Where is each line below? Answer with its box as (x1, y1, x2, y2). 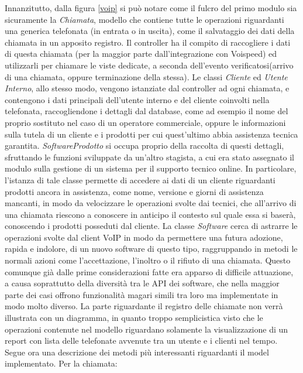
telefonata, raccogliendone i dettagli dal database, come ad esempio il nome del (5, 105, 288, 117)
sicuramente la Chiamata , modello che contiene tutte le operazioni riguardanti (5, 13, 284, 25)
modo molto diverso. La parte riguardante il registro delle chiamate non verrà (5, 300, 283, 312)
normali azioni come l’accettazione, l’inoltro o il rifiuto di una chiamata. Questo (5, 254, 291, 266)
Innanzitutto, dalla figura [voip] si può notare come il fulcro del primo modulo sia (5, 2, 297, 13)
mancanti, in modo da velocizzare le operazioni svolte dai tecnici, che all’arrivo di (5, 197, 297, 209)
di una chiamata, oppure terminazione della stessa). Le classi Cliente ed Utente (5, 70, 288, 83)
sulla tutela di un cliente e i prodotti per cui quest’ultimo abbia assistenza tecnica (5, 128, 298, 140)
